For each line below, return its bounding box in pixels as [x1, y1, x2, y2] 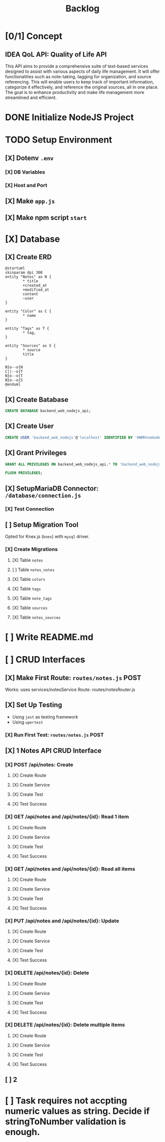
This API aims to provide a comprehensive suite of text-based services [5, 63, 148, 69]
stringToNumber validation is [5, 1116, 126, 1127]
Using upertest [12, 719, 43, 725]
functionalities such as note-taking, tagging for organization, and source [5, 74, 151, 79]
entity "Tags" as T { [5, 326, 50, 331]
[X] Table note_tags [12, 595, 52, 601]
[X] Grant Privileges [5, 449, 67, 457]
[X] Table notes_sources [12, 614, 61, 620]
